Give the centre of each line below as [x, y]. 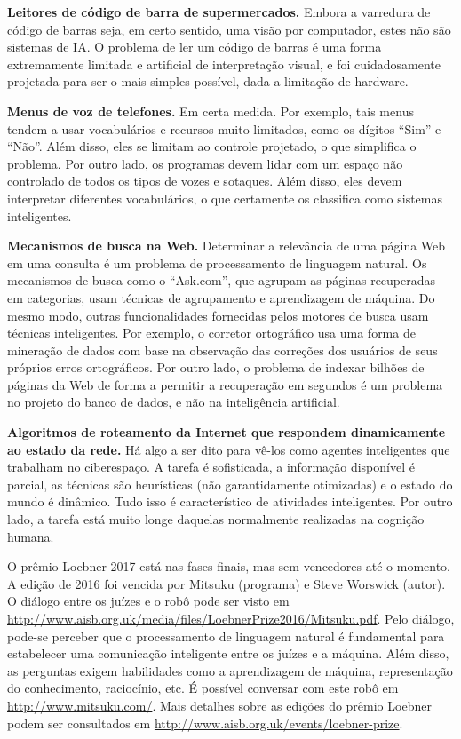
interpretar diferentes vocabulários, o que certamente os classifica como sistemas [225, 198]
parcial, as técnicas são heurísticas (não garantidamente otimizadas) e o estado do [230, 484]
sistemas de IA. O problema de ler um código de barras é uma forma [195, 47]
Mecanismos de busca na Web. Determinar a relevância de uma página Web [227, 246]
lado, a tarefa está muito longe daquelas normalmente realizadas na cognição [216, 519]
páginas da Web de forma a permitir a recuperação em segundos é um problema [225, 384]
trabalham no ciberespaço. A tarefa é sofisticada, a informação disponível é [211, 467]
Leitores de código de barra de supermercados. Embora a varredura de [219, 12]
